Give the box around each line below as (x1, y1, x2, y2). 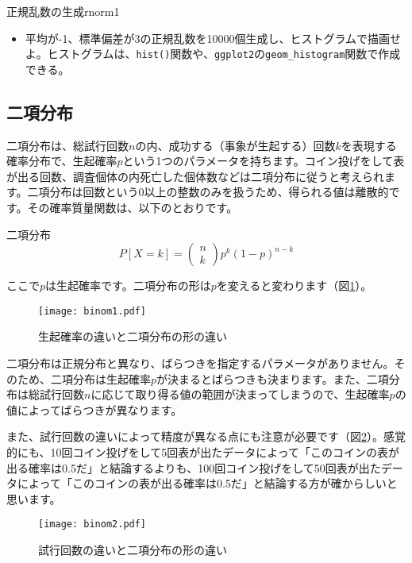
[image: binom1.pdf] (38, 305, 147, 317)
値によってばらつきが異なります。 (6, 401, 183, 418)
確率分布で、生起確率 (6, 152, 117, 169)
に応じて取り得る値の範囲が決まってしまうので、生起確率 (90, 386, 390, 403)
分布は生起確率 (72, 370, 151, 387)
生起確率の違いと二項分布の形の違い (38, 328, 227, 345)
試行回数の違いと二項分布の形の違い (38, 542, 227, 558)
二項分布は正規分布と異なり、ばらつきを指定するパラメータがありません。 (6, 355, 395, 372)
